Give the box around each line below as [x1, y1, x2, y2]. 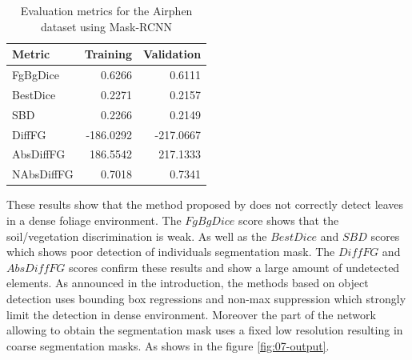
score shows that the [238, 211, 339, 228]
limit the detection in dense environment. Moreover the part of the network [6, 306, 376, 322]
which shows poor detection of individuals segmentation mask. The [6, 243, 335, 260]
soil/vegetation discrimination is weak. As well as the [6, 227, 267, 244]
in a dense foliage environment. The [6, 211, 182, 228]
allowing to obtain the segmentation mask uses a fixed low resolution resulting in [6, 322, 403, 338]
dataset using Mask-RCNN [40, 18, 173, 34]
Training [84, 46, 132, 62]
